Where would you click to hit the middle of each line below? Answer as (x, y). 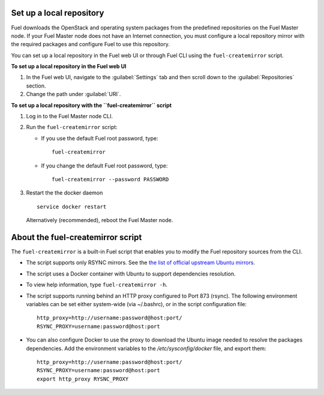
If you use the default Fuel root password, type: (100, 138)
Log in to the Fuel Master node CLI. (70, 116)
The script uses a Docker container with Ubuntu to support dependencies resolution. (131, 274)
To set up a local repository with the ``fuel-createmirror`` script (91, 105)
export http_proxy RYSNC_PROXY (83, 379)
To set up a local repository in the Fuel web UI (69, 67)
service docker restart (72, 207)
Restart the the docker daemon (64, 193)
